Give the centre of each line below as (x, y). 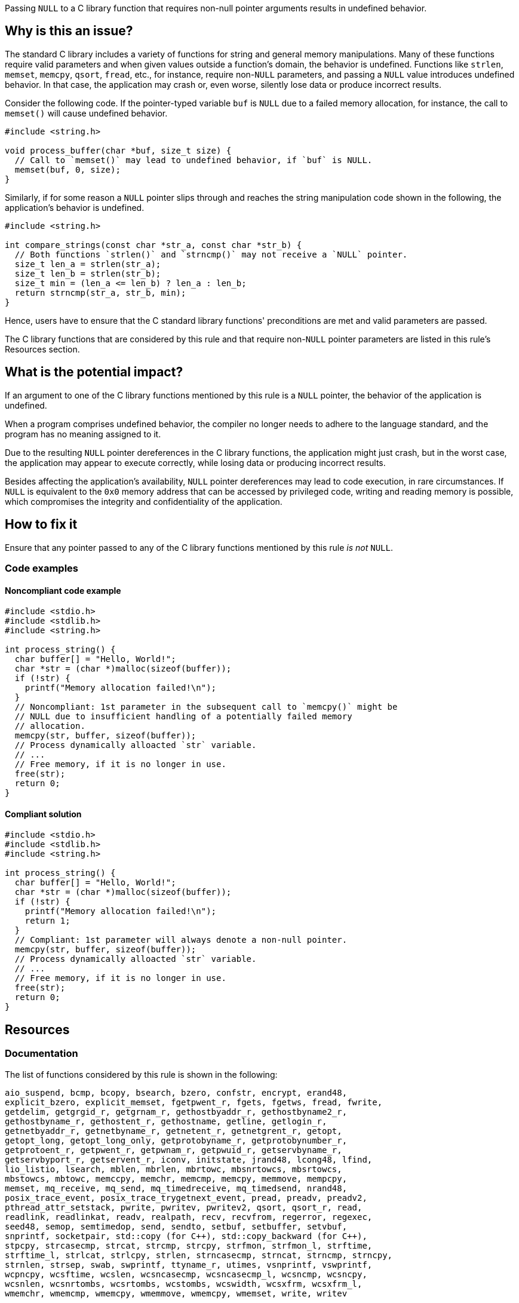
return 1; (47, 921)
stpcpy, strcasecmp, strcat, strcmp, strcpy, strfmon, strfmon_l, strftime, (189, 1245)
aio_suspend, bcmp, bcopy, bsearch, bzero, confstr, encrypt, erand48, (176, 1092)
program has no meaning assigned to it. (83, 434)
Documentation (42, 1054)
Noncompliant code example (63, 590)
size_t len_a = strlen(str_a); (88, 264)
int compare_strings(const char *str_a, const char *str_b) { (153, 245)
